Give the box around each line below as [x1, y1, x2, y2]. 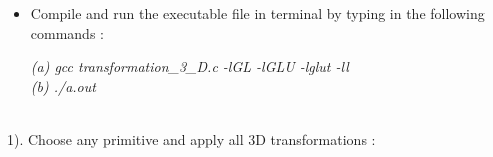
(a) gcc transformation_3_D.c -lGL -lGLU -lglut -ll [30, 56, 349, 77]
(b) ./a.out [30, 75, 96, 96]
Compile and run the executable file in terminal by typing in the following [30, 3, 485, 23]
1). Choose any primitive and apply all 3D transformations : [7, 128, 376, 149]
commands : [30, 22, 104, 43]
